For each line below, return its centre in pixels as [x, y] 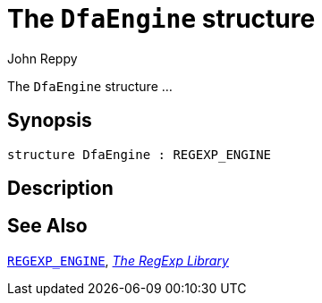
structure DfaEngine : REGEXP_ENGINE [140, 154]
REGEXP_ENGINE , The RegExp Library [118, 260]
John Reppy [42, 58]
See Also [47, 226]
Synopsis [50, 121]
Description [60, 189]
